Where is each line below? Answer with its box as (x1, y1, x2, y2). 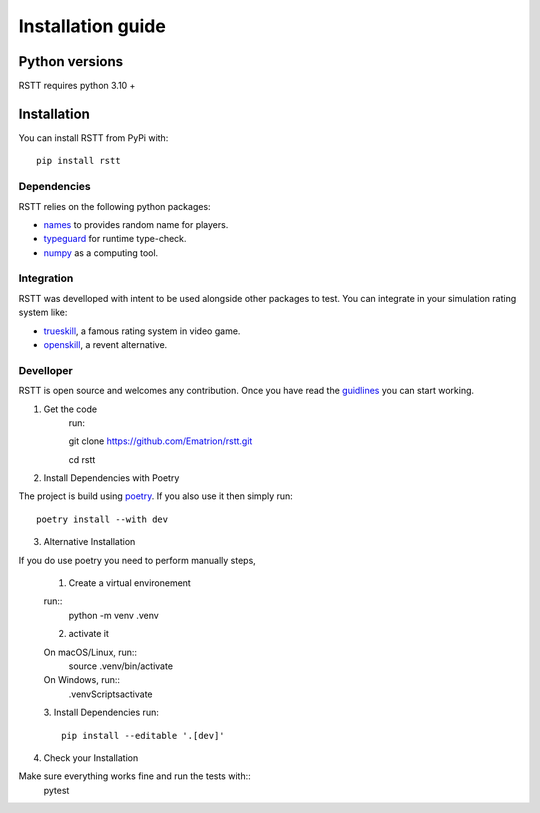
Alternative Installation (43, 536, 136, 548)
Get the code (43, 403, 98, 415)
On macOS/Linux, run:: (43, 646, 138, 658)
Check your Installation (43, 751, 139, 764)
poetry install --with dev (36, 513, 169, 525)
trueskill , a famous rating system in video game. (43, 325, 241, 337)
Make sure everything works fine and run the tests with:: (18, 770, 251, 782)
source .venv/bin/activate (68, 660, 174, 672)
